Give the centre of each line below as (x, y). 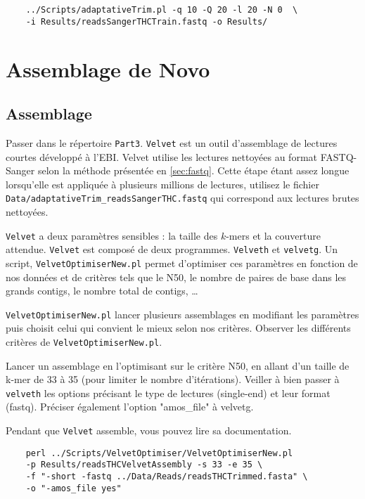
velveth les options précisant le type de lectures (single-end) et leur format (168, 393)
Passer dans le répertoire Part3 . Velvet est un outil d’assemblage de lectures (172, 142)
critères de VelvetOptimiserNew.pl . (84, 341)
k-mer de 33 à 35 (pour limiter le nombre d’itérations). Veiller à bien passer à (173, 379)
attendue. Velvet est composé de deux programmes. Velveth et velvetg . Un (172, 249)
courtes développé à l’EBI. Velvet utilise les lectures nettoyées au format (162, 156)
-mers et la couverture (273, 235)
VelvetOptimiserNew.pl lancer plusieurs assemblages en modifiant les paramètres (182, 314)
